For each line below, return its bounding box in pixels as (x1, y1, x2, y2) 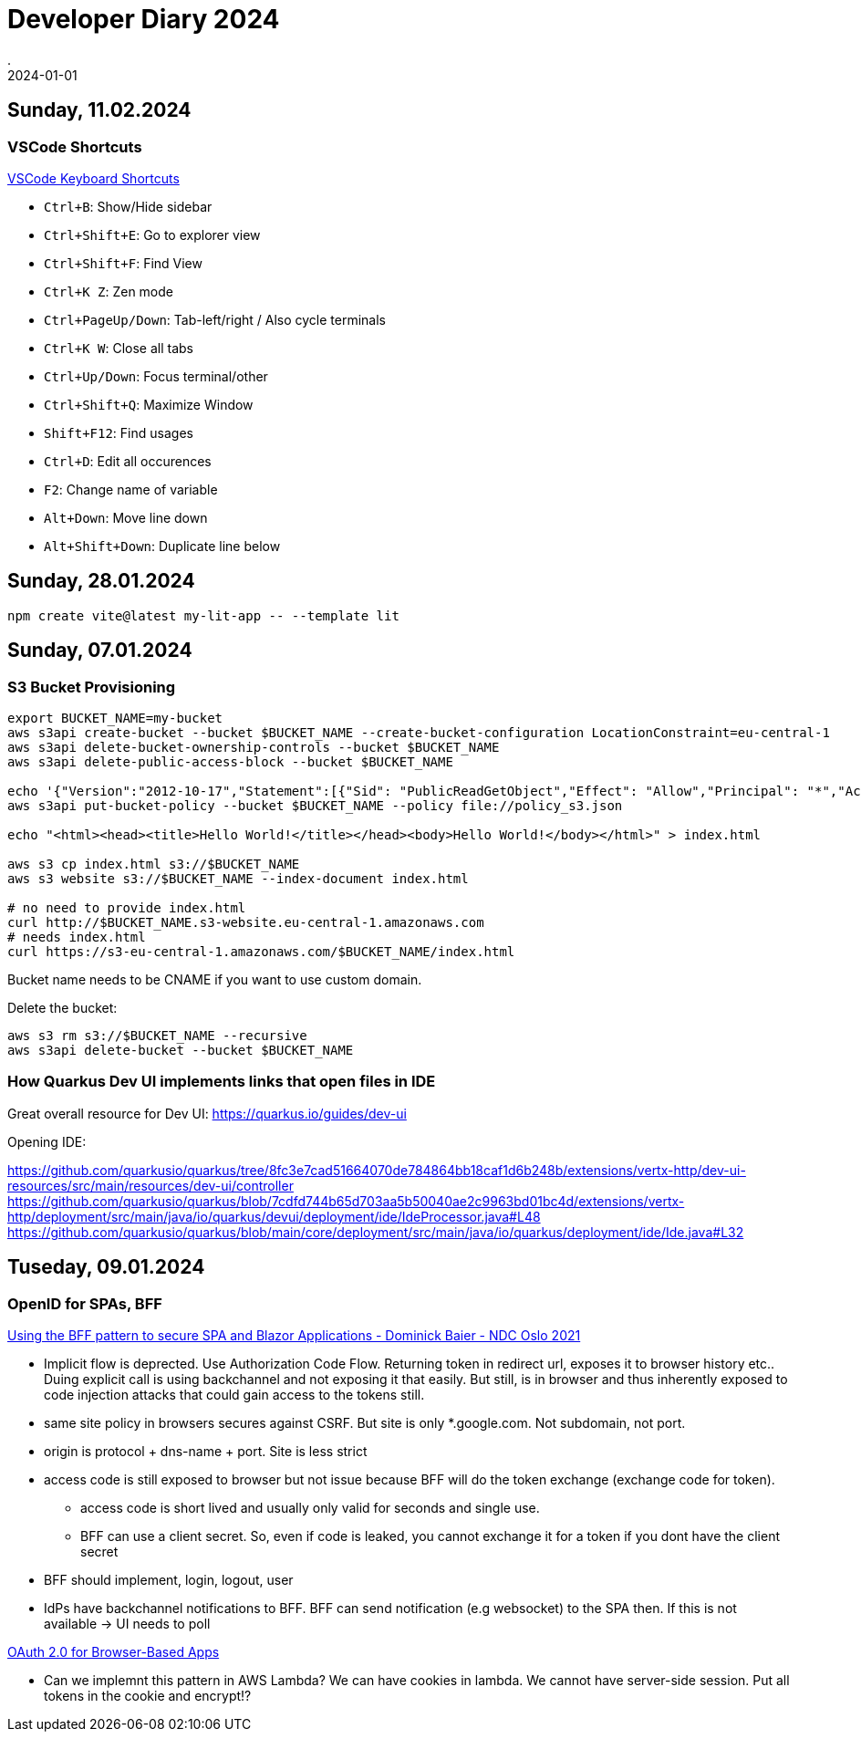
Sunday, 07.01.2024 (7, 639, 192, 662)
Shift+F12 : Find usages (44, 424, 193, 441)
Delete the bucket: (7, 1000, 118, 1016)
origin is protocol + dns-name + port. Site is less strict (44, 1443, 368, 1459)
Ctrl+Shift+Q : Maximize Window (44, 396, 254, 412)
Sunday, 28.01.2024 (7, 569, 195, 593)
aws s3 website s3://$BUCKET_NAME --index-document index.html (7, 871, 469, 887)
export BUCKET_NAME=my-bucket (7, 711, 223, 726)
